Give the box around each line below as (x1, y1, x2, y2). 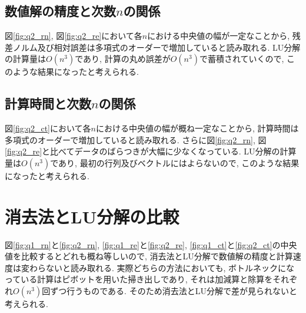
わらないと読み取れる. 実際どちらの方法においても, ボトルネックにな (29, 261, 294, 274)
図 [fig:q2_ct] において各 (5, 122, 91, 134)
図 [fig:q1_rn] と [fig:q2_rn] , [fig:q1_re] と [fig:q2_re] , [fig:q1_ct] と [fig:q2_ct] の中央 (5, 238, 297, 251)
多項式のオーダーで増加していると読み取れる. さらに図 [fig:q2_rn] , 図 (5, 133, 267, 146)
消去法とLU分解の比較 (5, 204, 179, 228)
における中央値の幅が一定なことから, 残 (147, 29, 301, 42)
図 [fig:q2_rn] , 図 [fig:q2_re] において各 (5, 29, 142, 42)
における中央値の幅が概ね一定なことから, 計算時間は (96, 122, 299, 134)
